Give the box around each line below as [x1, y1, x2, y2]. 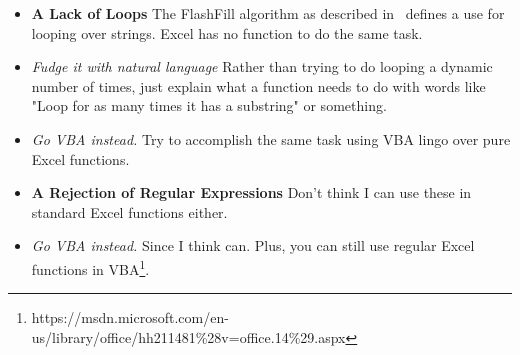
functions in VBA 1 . [31, 255, 150, 279]
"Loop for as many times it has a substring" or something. [31, 95, 387, 116]
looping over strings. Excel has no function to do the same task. [31, 22, 423, 43]
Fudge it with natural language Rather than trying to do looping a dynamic [31, 56, 493, 77]
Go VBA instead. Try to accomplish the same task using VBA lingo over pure [31, 128, 511, 149]
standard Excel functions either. [31, 201, 228, 222]
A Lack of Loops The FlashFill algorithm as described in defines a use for [31, 3, 505, 23]
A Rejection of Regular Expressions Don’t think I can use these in [31, 182, 472, 203]
